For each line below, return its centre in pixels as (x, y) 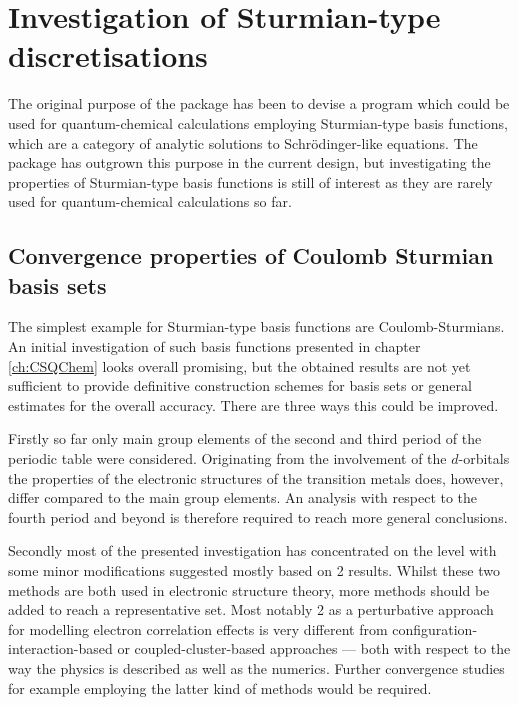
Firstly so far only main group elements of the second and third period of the (245, 438)
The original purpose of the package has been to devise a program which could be (259, 103)
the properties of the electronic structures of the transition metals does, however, (256, 477)
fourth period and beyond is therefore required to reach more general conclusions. (258, 516)
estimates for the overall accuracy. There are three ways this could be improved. (253, 404)
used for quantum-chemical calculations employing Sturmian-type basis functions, (258, 122)
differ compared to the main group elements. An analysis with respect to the (243, 497)
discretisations (108, 55)
